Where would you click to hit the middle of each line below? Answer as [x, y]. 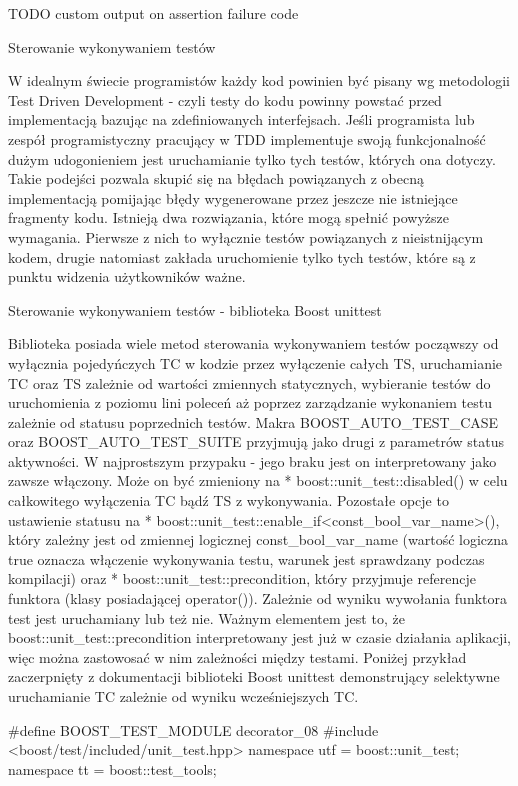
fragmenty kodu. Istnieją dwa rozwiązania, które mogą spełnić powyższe [228, 217]
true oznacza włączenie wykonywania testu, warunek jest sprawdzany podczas [246, 558]
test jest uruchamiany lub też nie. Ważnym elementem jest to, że [206, 617]
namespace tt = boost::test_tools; [112, 768]
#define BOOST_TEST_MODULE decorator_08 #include [193, 729]
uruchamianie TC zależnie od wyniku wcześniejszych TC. [183, 696]
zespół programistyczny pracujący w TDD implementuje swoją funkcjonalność [247, 138]
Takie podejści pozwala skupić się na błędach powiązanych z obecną [216, 178]
